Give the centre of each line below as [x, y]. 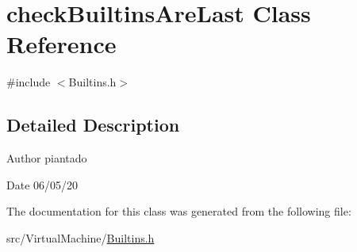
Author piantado [47, 158]
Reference [61, 44]
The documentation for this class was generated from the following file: [179, 211]
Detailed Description [93, 125]
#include [29, 82]
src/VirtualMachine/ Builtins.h [81, 237]
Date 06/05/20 [42, 184]
